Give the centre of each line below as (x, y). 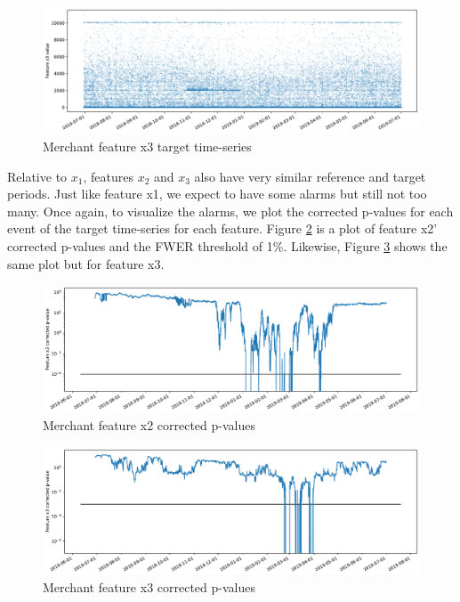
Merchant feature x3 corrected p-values (149, 587)
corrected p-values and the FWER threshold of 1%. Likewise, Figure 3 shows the (227, 246)
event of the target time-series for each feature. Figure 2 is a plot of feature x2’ (222, 228)
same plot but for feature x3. (86, 263)
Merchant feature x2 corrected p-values (149, 425)
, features (108, 176)
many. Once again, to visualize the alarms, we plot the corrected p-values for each (230, 211)
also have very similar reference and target (310, 176)
